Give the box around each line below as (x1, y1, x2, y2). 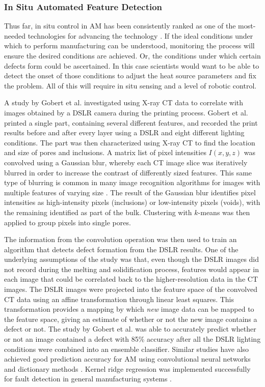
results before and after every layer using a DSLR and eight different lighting (4, 127, 245, 138)
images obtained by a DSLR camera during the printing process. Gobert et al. (4, 107, 248, 117)
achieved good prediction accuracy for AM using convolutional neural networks (4, 353, 251, 364)
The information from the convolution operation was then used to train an (4, 234, 237, 245)
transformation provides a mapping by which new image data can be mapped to (4, 304, 254, 314)
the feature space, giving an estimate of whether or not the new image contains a (4, 313, 257, 324)
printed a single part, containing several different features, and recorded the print (4, 117, 258, 128)
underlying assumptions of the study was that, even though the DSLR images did (4, 254, 259, 264)
